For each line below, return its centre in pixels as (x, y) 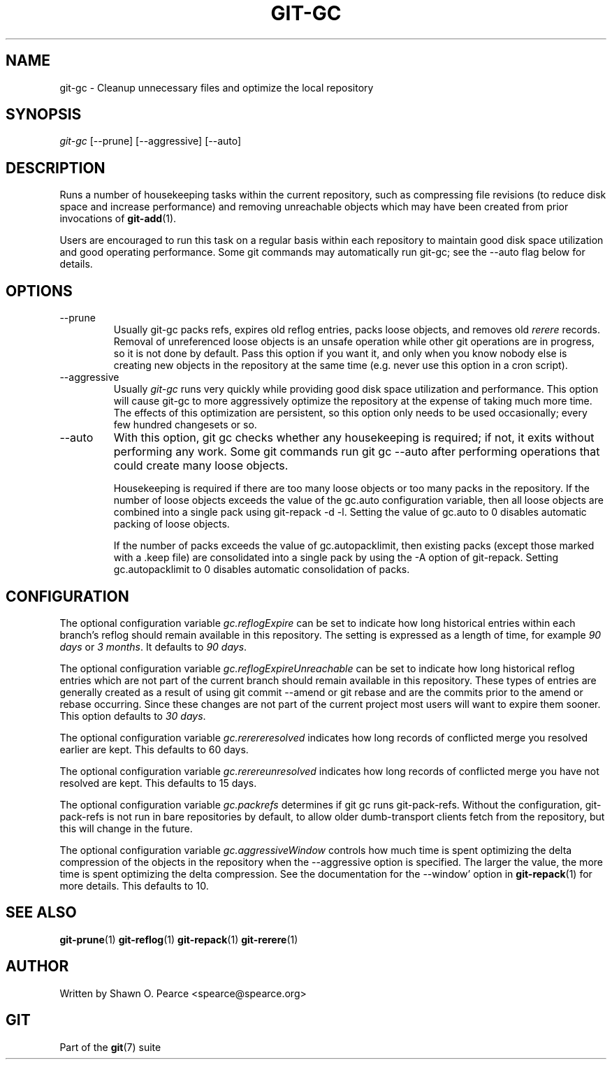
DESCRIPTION (56, 168)
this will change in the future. (126, 828)
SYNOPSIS (44, 115)
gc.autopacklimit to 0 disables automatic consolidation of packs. (262, 570)
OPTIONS (39, 291)
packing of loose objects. (172, 524)
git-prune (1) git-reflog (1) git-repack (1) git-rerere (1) (179, 939)
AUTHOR (37, 966)
